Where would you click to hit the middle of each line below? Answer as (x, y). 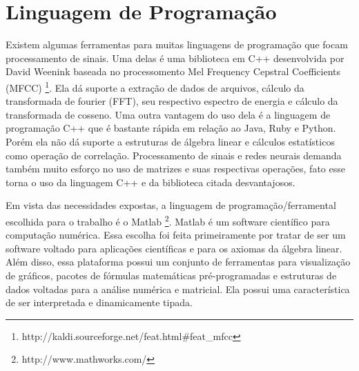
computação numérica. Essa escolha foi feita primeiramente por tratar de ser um (176, 235)
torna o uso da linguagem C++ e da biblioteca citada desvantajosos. (151, 182)
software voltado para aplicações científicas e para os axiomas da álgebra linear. (174, 248)
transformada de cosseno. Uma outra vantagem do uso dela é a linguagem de (168, 114)
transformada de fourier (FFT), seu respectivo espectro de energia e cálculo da (172, 101)
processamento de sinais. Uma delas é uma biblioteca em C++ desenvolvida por (175, 58)
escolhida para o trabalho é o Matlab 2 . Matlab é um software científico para (168, 220)
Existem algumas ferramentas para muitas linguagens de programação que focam (177, 44)
